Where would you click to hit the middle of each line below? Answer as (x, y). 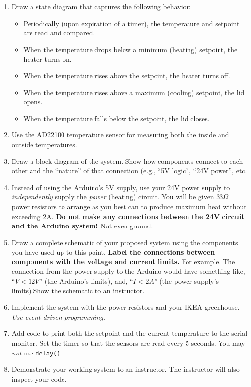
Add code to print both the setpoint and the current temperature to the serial (129, 333)
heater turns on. (47, 59)
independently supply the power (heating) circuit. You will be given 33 (117, 197)
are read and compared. (59, 33)
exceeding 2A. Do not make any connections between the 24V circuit (128, 216)
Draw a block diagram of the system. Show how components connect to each (127, 161)
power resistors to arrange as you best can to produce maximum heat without (129, 206)
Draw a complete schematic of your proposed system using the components (125, 242)
